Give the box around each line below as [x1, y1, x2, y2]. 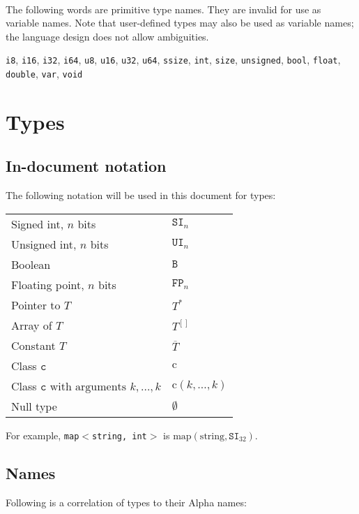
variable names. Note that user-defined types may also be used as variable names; [6, 15, 354, 30]
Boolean [11, 256, 51, 272]
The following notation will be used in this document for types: [6, 188, 276, 203]
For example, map [6, 427, 79, 442]
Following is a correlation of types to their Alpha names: [6, 494, 247, 509]
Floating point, [11, 276, 84, 293]
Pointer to [11, 296, 61, 313]
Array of [11, 316, 52, 333]
